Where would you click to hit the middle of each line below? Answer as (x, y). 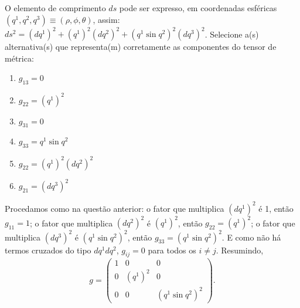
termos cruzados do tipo (48, 250)
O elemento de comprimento (55, 8)
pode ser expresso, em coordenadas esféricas (198, 8)
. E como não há (251, 237)
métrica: (19, 58)
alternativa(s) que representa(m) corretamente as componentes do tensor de (141, 47)
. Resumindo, (240, 250)
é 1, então (276, 208)
